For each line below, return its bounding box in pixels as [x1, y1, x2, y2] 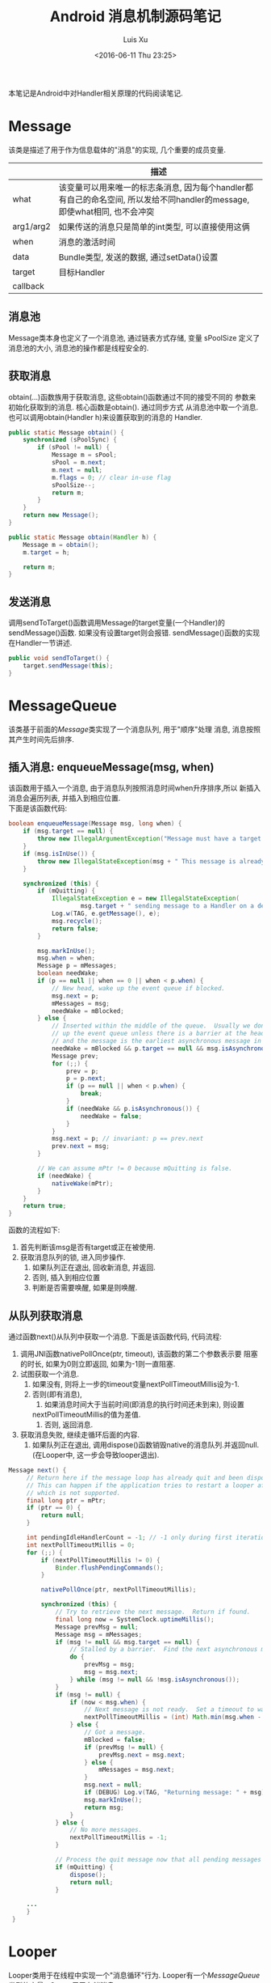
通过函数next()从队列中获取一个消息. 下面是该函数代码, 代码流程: [8, 1332, 222, 1341]
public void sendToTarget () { [8, 655, 110, 663]
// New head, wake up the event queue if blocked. [51, 984, 226, 992]
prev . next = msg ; [51, 1142, 110, 1150]
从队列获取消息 [8, 1308, 83, 1323]
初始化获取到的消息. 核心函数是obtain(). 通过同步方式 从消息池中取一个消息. [8, 402, 259, 412]
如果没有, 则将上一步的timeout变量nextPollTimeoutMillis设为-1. [31, 1379, 240, 1388]
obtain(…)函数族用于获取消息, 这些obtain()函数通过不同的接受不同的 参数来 [8, 392, 256, 401]
